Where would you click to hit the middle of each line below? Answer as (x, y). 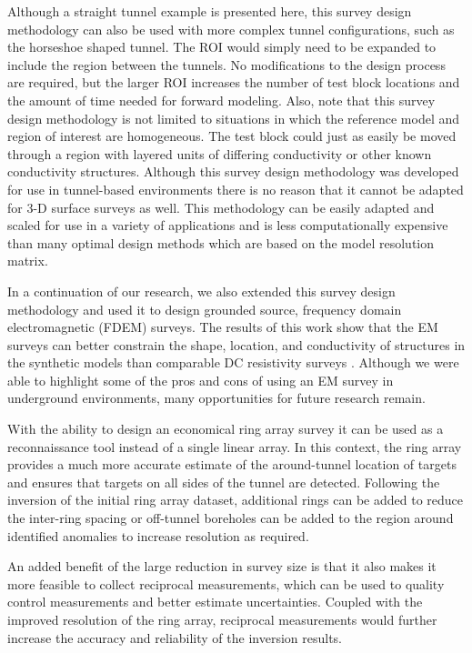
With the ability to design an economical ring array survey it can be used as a (226, 429)
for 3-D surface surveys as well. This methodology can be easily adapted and (221, 207)
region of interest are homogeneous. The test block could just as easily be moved (232, 136)
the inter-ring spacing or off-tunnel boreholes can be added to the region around (231, 518)
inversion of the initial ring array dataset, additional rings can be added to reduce (236, 500)
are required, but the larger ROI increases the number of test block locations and (234, 82)
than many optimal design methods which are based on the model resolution (221, 242)
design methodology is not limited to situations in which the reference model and (233, 118)
